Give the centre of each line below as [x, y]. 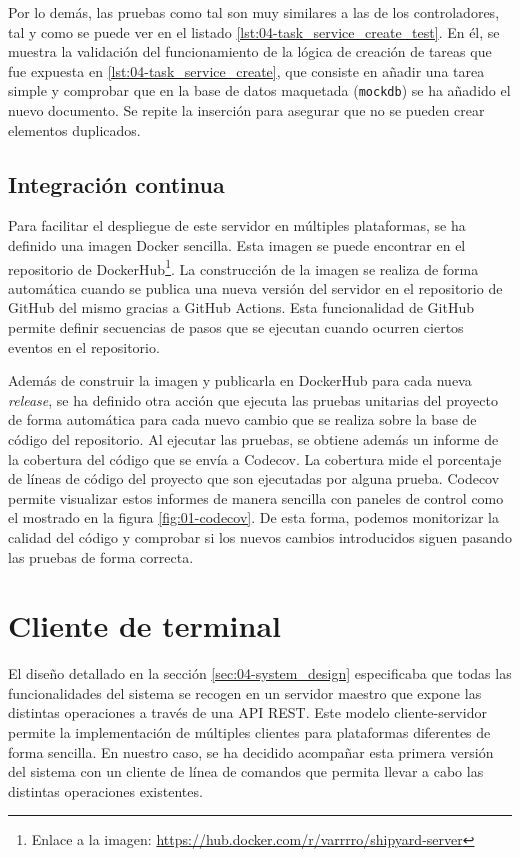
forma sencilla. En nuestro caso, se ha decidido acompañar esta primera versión [251, 751]
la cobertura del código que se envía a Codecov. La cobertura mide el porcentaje [255, 458]
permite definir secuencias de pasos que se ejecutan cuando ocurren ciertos [236, 327]
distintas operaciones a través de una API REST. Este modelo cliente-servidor [247, 712]
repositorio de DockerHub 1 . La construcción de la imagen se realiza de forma [243, 267]
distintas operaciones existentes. [105, 790]
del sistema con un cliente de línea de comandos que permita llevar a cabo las [246, 771]
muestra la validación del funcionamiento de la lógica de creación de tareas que [250, 51]
